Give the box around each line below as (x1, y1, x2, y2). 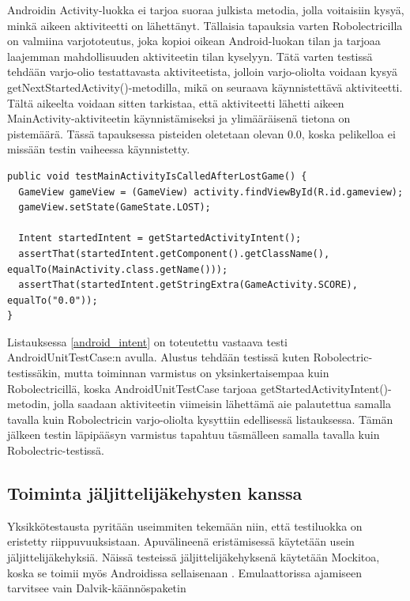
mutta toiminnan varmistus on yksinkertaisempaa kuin (64, 365, 329, 381)
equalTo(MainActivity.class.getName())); (7, 263, 228, 275)
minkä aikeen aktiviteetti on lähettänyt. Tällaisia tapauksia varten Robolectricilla (7, 17, 403, 33)
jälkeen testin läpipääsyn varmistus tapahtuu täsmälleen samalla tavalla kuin (7, 426, 380, 443)
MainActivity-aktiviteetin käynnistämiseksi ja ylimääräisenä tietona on (7, 110, 351, 127)
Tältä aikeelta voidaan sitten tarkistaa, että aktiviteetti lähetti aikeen (7, 94, 344, 111)
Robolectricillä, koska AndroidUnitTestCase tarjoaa (7, 380, 258, 396)
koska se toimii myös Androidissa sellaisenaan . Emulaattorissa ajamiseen (7, 564, 363, 580)
